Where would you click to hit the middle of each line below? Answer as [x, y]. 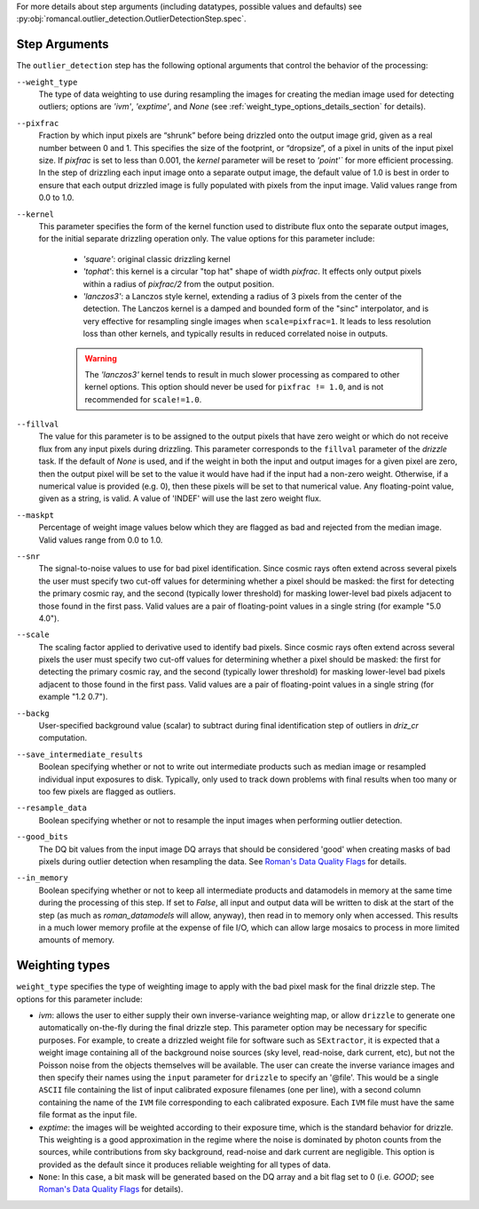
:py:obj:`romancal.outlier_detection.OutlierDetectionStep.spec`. [132, 19]
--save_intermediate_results [80, 754]
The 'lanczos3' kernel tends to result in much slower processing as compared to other [242, 374]
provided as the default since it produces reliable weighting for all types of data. [185, 1165]
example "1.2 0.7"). [73, 696]
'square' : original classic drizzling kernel [157, 259]
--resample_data [52, 808]
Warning [101, 358]
